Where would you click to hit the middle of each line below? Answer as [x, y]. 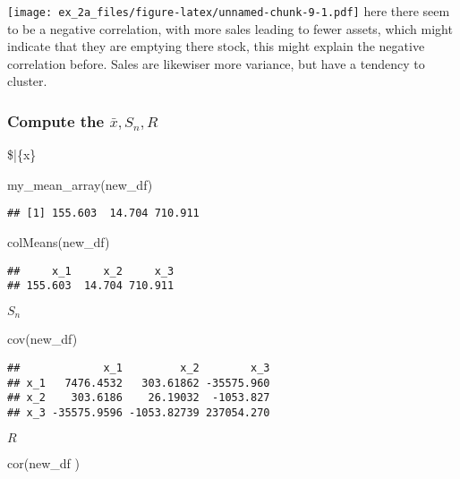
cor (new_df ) [43, 462]
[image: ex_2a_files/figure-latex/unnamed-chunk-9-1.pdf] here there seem [229, 11]
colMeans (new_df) [59, 242]
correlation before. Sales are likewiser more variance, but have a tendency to [216, 63]
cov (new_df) [43, 339]
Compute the [56, 120]
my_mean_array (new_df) [80, 184]
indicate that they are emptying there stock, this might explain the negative [216, 46]
